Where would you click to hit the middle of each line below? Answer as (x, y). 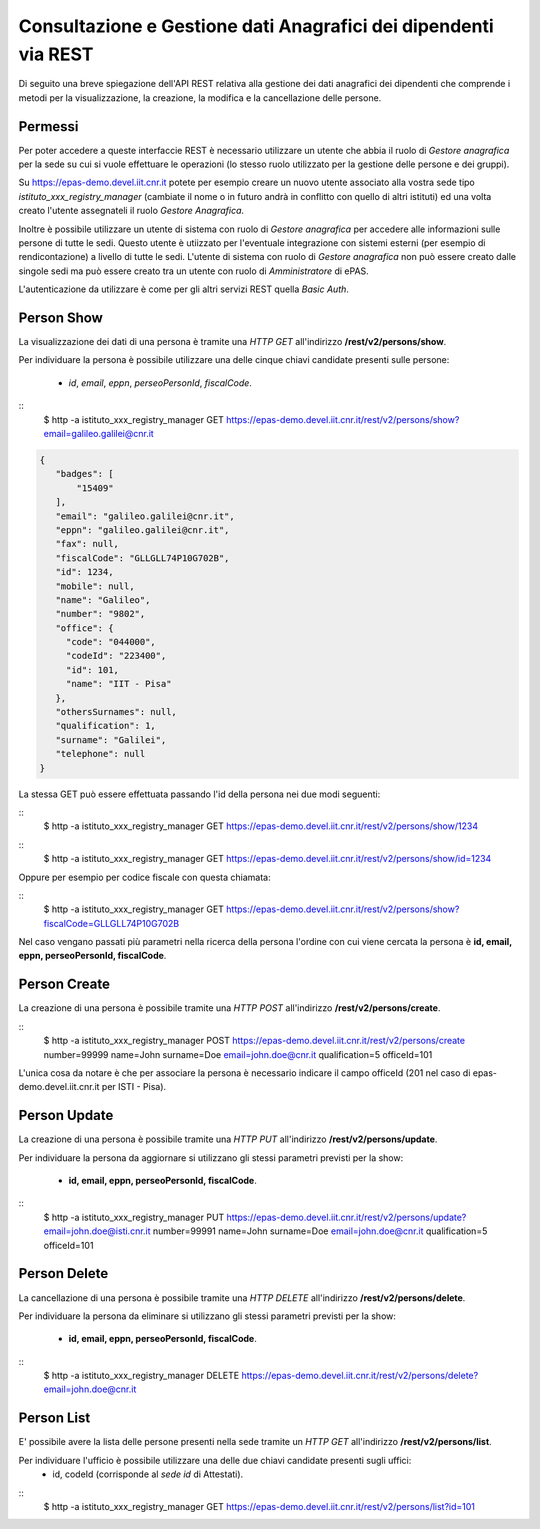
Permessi (48, 126)
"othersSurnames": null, (116, 712)
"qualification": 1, (106, 726)
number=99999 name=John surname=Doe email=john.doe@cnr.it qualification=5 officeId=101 (238, 1054)
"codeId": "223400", (116, 656)
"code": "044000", (111, 642)
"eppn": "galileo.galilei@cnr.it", (142, 529)
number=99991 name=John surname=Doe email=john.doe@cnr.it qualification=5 (320, 1231)
